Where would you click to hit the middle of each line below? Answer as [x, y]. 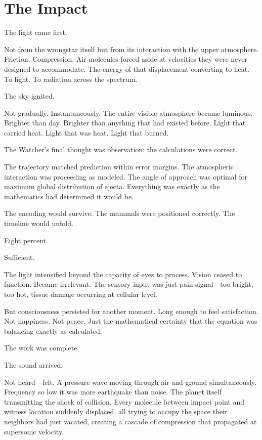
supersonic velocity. [34, 431]
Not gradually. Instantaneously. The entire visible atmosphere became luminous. [128, 113]
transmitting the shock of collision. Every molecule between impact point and [124, 401]
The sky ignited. [29, 96]
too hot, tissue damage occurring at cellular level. [81, 294]
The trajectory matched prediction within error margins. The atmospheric [119, 167]
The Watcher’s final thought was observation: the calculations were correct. [121, 149]
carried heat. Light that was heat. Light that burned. [86, 132]
